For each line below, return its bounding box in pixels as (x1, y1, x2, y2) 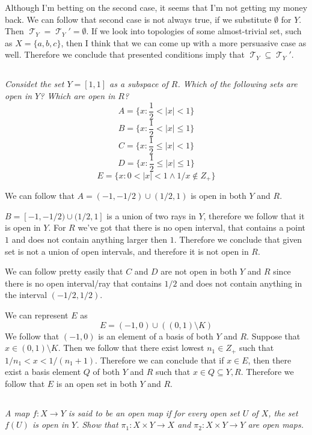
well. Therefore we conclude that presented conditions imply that (5, 48, 245, 61)
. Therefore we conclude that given (174, 233, 302, 246)
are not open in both (161, 265, 237, 278)
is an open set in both (56, 377, 137, 389)
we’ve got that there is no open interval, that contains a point (78, 221, 305, 234)
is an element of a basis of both (98, 329, 213, 342)
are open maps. (248, 418, 304, 431)
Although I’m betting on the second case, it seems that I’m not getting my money (5, 1, 308, 13)
